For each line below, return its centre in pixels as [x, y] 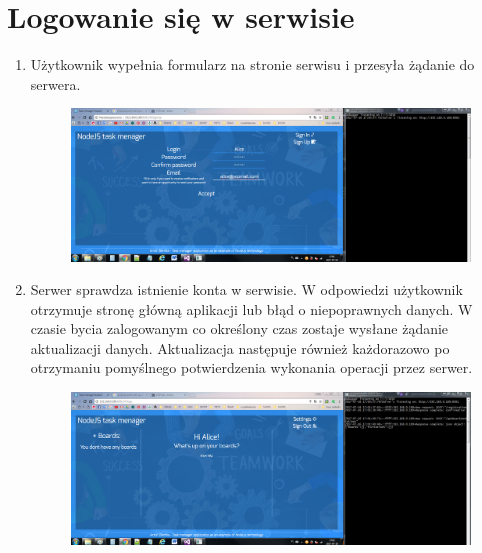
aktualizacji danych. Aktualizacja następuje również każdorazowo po [240, 347]
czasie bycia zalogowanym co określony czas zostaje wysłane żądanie [239, 328]
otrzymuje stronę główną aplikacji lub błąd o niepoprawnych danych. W [251, 308]
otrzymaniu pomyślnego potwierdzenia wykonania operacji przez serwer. [251, 367]
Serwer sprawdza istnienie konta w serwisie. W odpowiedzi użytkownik [246, 289]
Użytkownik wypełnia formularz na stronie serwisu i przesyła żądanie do [252, 64]
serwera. [55, 83]
